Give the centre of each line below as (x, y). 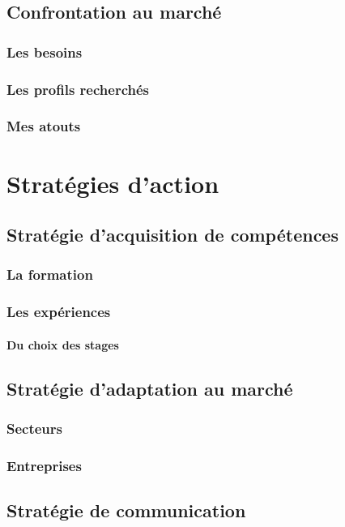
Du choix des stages (63, 344)
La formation (50, 274)
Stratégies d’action (113, 183)
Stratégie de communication (126, 510)
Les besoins (45, 51)
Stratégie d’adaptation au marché (150, 388)
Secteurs (35, 428)
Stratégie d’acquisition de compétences (172, 235)
